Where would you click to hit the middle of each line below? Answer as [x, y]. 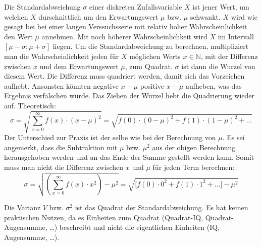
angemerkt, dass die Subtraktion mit [61, 147]
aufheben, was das [214, 85]
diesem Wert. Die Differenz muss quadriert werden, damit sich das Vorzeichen [124, 76]
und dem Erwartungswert [79, 66]
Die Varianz [22, 207]
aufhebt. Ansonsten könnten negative [61, 85]
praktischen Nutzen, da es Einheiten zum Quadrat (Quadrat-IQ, [104, 217]
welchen [16, 16]
